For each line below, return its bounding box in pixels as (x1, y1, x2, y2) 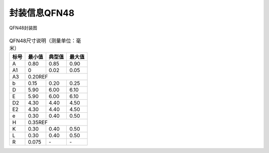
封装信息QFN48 (9, 7, 75, 18)
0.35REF (28, 119, 48, 126)
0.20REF (28, 74, 48, 80)
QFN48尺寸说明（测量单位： (9, 37, 76, 44)
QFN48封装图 (9, 25, 37, 31)
